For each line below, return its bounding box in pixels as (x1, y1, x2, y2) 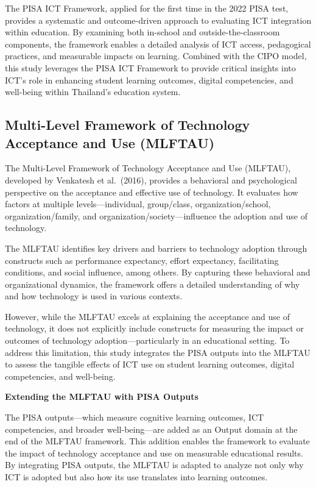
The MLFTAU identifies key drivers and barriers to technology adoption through (5, 241, 307, 254)
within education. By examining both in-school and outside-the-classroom (5, 26, 280, 38)
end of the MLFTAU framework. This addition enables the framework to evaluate (5, 435, 310, 447)
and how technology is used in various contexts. (5, 290, 183, 302)
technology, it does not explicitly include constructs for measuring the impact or (5, 322, 304, 335)
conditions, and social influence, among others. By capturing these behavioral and (5, 266, 311, 279)
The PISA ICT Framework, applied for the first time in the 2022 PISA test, (5, 2, 289, 14)
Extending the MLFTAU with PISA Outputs (5, 390, 198, 403)
